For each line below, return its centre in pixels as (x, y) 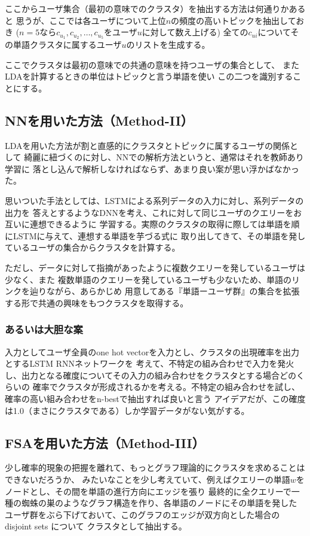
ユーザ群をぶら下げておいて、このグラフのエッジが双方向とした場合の (142, 514)
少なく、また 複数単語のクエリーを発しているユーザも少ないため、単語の (148, 279)
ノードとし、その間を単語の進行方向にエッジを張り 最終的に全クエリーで (148, 491)
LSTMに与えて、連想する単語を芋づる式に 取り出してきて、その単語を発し (159, 235)
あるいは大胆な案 (44, 329)
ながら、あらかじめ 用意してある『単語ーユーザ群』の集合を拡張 (173, 291)
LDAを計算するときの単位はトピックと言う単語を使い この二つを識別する (149, 76)
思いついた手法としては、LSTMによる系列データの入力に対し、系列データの (154, 200)
